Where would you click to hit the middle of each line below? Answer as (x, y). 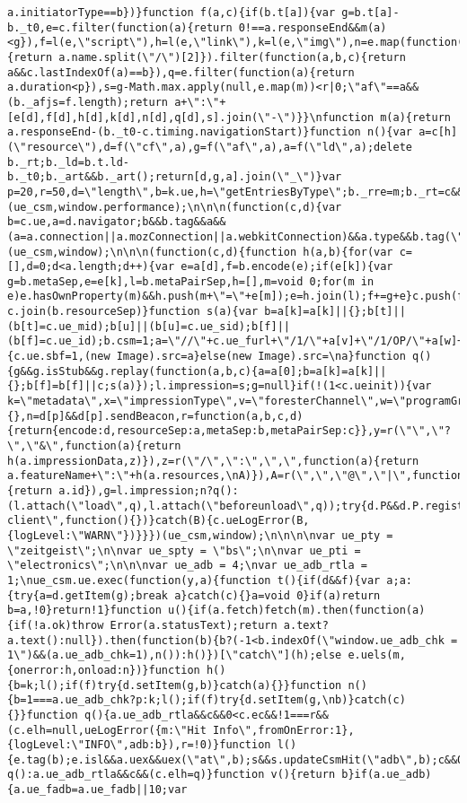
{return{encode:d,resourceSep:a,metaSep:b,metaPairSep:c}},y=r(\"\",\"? (229, 431)
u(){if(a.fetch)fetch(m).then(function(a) (296, 611)
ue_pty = (367, 535)
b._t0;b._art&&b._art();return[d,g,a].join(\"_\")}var (175, 177)
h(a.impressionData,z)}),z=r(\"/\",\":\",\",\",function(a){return (213, 461)
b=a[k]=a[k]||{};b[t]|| (335, 312)
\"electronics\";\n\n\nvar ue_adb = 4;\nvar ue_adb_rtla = (187, 566)
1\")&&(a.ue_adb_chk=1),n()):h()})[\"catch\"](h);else (175, 655)
